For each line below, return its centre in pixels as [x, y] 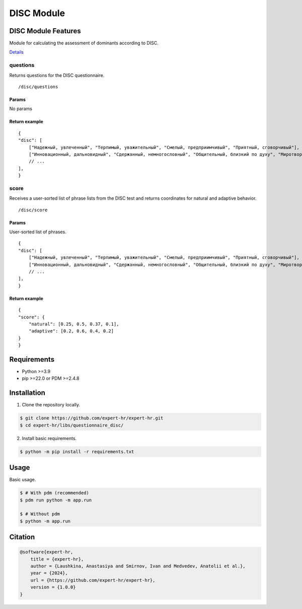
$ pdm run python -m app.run [56, 500]
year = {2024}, [49, 573]
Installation [27, 393]
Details [16, 52]
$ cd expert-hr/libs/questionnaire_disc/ [72, 425]
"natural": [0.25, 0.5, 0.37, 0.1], [74, 324]
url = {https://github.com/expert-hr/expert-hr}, [93, 580]
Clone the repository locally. [51, 405]
